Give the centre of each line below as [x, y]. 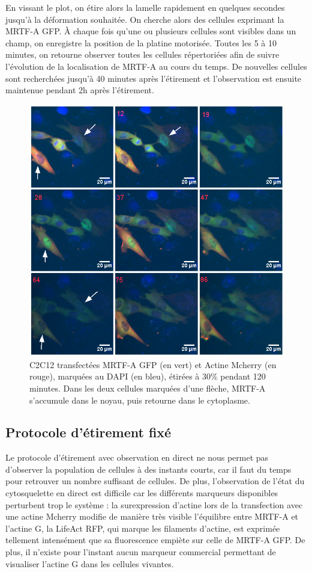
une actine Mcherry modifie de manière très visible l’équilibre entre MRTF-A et [152, 516]
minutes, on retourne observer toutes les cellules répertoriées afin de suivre [142, 54]
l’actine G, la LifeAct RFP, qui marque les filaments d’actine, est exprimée [143, 528]
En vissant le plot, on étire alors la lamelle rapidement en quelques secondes [145, 7]
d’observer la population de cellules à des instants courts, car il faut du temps [148, 469]
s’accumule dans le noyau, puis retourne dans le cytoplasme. [140, 400]
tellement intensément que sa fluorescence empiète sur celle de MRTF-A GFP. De [155, 540]
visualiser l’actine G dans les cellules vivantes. [90, 563]
